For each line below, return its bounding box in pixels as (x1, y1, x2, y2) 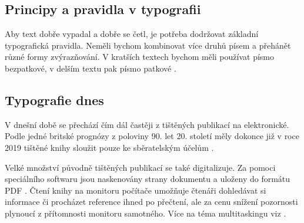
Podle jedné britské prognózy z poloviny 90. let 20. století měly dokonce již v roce (5, 130, 299, 142)
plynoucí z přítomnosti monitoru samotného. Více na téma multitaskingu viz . (5, 207, 286, 219)
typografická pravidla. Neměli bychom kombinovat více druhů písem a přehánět (5, 39, 291, 51)
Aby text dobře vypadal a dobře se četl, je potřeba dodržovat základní (5, 28, 259, 40)
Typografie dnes (5, 90, 104, 109)
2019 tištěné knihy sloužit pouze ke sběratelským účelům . (5, 141, 214, 153)
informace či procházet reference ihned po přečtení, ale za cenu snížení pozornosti (5, 195, 298, 208)
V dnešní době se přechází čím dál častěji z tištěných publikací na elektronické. (5, 118, 289, 130)
